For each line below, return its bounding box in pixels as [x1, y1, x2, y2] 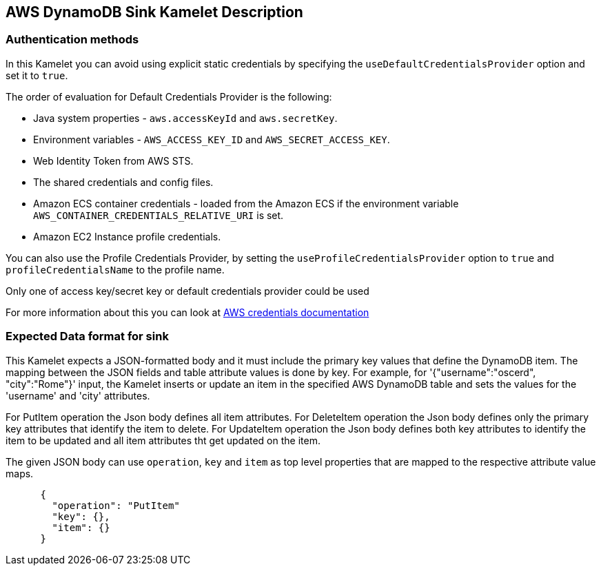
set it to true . [6, 69, 68, 81]
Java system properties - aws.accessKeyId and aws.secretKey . [33, 112, 338, 124]
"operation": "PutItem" [52, 499, 180, 511]
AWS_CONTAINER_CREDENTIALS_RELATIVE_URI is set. [33, 209, 284, 221]
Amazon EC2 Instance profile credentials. [33, 230, 221, 242]
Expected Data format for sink [6, 329, 169, 344]
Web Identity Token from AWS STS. [33, 154, 194, 167]
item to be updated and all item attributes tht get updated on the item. [6, 434, 320, 446]
